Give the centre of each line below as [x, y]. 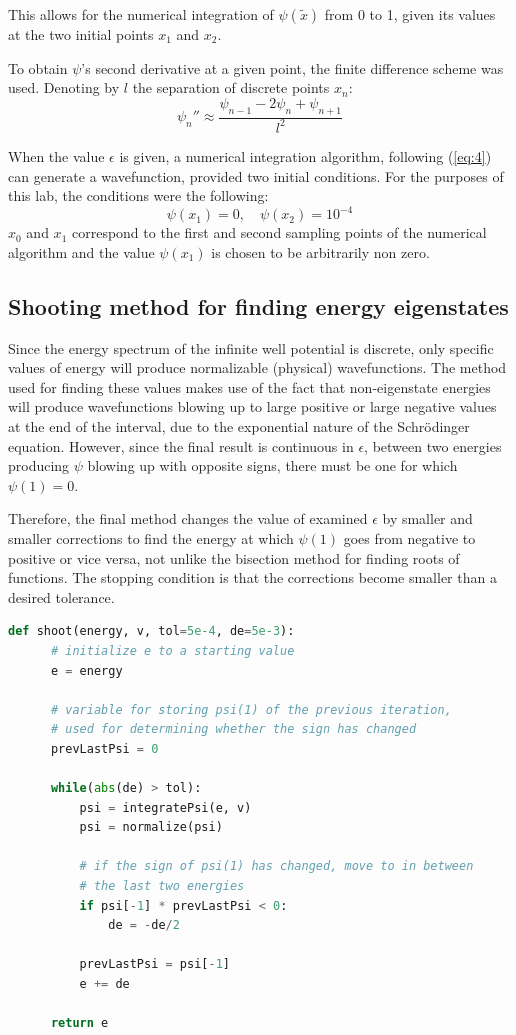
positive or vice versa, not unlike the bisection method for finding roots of [234, 557]
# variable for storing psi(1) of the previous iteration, [251, 709]
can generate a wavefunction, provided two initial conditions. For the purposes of [256, 175]
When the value [56, 155]
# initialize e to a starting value [172, 650]
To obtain [38, 67]
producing [39, 465]
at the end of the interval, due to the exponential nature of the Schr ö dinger [239, 426]
